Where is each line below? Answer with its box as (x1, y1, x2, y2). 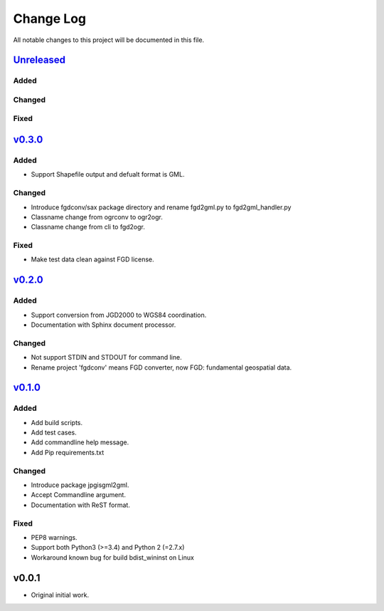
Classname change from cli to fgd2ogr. (31, 223, 146, 231)
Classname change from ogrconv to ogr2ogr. (31, 212, 163, 221)
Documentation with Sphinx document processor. (31, 320, 176, 329)
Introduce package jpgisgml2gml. (31, 481, 129, 489)
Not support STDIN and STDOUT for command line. (31, 353, 182, 362)
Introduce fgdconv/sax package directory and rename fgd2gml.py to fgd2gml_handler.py (31, 203, 292, 211)
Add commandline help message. (31, 438, 129, 446)
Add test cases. (31, 428, 78, 437)
